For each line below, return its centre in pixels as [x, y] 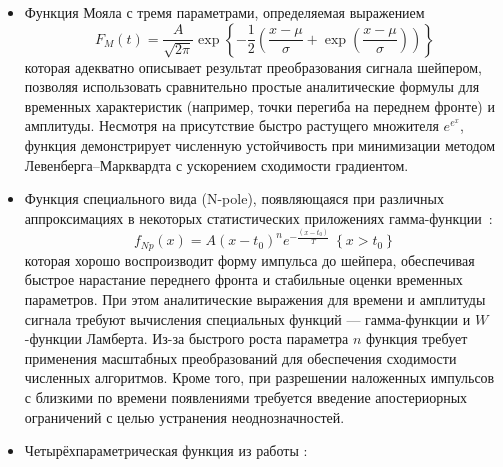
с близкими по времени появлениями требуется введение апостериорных [246, 397]
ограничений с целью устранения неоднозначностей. [184, 416]
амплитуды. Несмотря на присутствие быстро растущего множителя [231, 125]
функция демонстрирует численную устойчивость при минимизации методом [260, 144]
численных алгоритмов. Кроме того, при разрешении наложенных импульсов [259, 377]
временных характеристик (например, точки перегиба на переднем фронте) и [259, 105]
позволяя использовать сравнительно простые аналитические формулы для [252, 86]
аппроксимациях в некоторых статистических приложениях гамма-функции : [258, 217]
